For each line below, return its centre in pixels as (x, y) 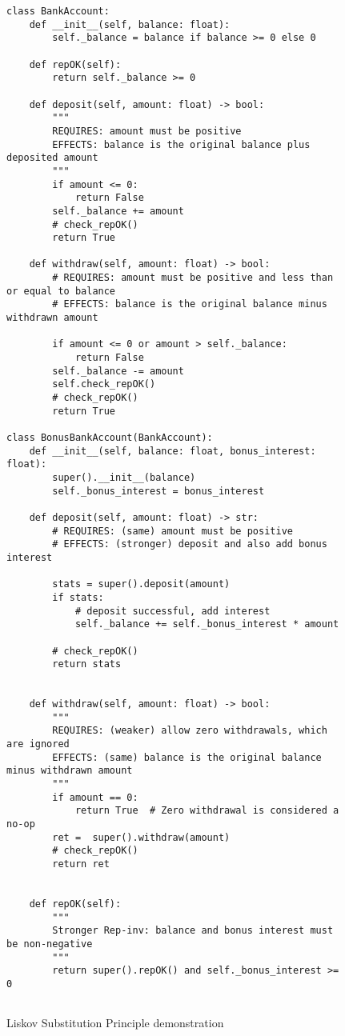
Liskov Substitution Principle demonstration (115, 1023)
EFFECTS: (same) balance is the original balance (187, 757)
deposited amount (52, 158)
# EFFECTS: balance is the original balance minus (190, 304)
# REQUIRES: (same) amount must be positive (172, 531)
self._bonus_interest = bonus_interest (158, 491)
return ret (81, 864)
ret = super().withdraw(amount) (141, 837)
